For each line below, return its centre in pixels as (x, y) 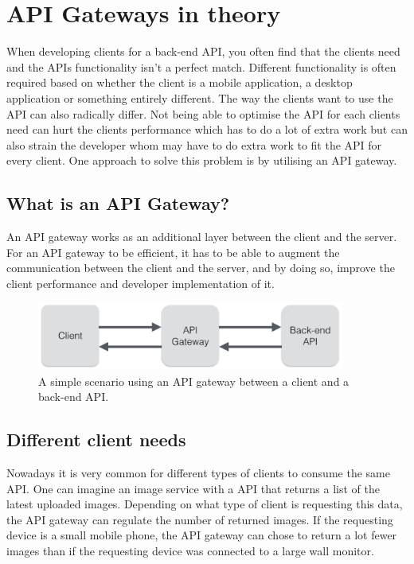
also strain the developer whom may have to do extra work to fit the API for (194, 144)
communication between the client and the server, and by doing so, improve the (201, 268)
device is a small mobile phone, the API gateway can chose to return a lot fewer (202, 535)
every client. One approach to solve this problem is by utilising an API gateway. (202, 160)
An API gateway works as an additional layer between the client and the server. (202, 237)
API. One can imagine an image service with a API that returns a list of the (193, 488)
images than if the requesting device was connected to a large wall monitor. (190, 550)
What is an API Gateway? (118, 203)
